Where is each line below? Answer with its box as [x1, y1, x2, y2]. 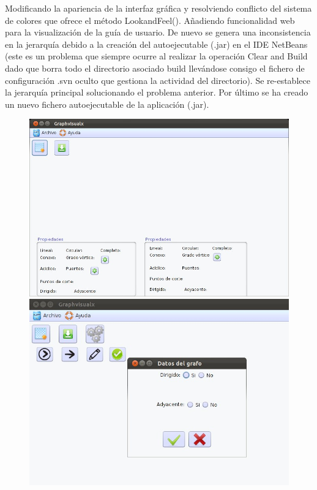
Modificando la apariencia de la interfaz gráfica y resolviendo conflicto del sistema [5, 2, 312, 14]
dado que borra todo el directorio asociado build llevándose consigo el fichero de [5, 61, 305, 74]
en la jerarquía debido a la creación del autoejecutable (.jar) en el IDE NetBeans [5, 37, 308, 50]
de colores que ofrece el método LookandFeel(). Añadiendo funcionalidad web [5, 13, 295, 26]
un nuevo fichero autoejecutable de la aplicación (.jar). [5, 97, 209, 110]
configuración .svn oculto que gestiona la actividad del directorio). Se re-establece [5, 73, 310, 86]
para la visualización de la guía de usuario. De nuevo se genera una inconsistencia [5, 26, 311, 39]
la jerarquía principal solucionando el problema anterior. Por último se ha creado [5, 86, 308, 99]
